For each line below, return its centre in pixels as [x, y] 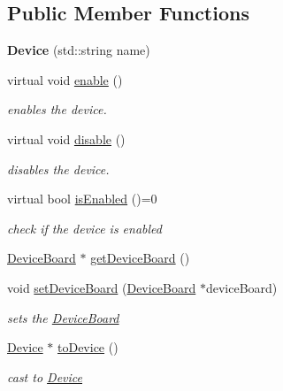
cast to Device [45, 376]
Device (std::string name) [79, 50]
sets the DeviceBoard [63, 317]
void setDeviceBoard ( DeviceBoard [102, 287]
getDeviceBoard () [140, 258]
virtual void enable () [65, 79]
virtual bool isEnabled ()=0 [82, 199]
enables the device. [57, 109]
